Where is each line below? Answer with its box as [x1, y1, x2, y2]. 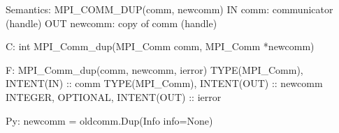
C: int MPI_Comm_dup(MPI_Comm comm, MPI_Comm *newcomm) [6, 39, 315, 54]
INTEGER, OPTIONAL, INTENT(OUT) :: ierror [6, 89, 222, 104]
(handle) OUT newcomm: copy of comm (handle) [6, 15, 217, 30]
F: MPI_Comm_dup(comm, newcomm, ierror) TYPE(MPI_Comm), [6, 62, 303, 77]
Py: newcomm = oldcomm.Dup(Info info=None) [6, 113, 213, 127]
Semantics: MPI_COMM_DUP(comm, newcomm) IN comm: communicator [6, 2, 333, 16]
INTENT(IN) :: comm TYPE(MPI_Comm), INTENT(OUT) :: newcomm [6, 76, 323, 91]
